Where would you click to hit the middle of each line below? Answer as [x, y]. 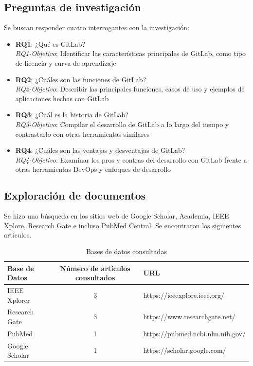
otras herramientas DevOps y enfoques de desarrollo [93, 169]
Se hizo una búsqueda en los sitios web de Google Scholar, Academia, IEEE [117, 216]
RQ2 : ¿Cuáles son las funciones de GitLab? [81, 79]
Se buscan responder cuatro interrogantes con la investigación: [97, 27]
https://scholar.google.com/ [185, 350]
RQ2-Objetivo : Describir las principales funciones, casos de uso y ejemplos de [130, 89]
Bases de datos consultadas [126, 251]
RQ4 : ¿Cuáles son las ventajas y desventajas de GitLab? [100, 150]
